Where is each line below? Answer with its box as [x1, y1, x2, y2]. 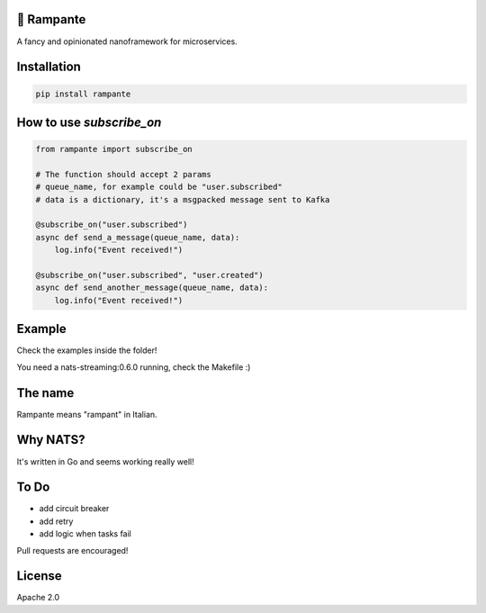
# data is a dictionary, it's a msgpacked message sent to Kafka [35, 194, 330, 204]
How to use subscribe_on [16, 114, 162, 130]
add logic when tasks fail [39, 528, 132, 539]
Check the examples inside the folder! [16, 345, 157, 356]
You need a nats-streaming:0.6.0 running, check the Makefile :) [16, 361, 251, 373]
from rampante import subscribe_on [35, 144, 193, 155]
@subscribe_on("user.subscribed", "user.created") [35, 270, 265, 281]
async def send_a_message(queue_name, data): [35, 232, 240, 242]
